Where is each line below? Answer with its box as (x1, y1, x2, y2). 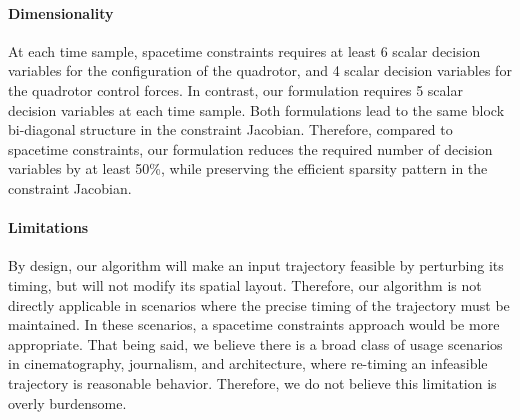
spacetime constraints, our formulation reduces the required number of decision (8, 138, 493, 159)
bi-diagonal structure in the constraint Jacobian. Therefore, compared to (8, 119, 453, 140)
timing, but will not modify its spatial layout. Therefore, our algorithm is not (8, 274, 482, 295)
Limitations (8, 217, 89, 238)
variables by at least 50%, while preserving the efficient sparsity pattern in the (8, 158, 488, 179)
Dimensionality (8, 2, 114, 23)
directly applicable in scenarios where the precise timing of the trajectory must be (8, 294, 510, 315)
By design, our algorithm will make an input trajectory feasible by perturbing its (8, 255, 504, 276)
